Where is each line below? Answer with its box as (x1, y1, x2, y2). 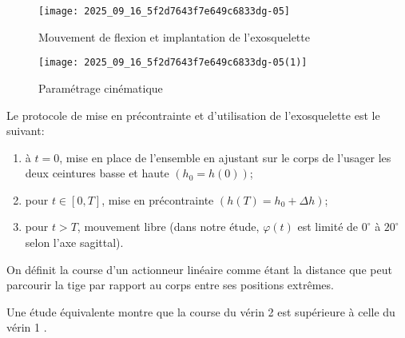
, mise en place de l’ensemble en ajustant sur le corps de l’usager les (59, 149, 391, 165)
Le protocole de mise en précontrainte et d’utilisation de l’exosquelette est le (6, 106, 380, 123)
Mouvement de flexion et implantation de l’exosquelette (38, 28, 310, 45)
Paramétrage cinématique (38, 79, 163, 96)
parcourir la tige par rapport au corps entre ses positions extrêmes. (6, 276, 334, 293)
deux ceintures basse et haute (25, 165, 169, 181)
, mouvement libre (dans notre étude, (77, 218, 260, 235)
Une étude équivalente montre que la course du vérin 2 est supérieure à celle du (6, 303, 395, 320)
